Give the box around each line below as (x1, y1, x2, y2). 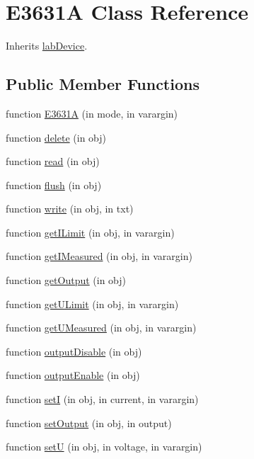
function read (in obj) (6, 154, 100, 169)
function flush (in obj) (6, 177, 102, 192)
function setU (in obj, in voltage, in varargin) (6, 439, 202, 454)
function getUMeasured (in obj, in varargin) (6, 320, 197, 335)
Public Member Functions (6, 73, 200, 95)
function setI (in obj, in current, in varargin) (6, 392, 199, 407)
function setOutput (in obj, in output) (6, 415, 172, 430)
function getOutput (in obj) (6, 273, 127, 288)
